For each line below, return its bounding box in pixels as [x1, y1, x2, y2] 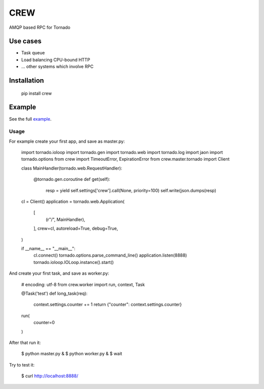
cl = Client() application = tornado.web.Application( [21, 198, 125, 205]
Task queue [21, 50, 45, 56]
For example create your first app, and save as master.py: [9, 138, 125, 144]
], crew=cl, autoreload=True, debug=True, [33, 225, 118, 232]
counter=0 [33, 320, 55, 325]
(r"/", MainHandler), [45, 216, 86, 222]
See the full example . [9, 116, 52, 122]
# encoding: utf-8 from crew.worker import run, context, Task [21, 281, 145, 287]
